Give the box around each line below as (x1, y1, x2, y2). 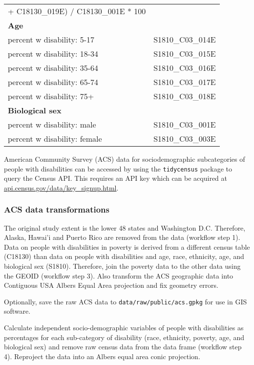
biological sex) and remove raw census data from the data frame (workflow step (4, 342, 242, 352)
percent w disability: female (8, 133, 102, 144)
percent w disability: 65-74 (8, 76, 99, 87)
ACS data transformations (4, 203, 109, 215)
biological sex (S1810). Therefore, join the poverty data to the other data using (4, 261, 241, 271)
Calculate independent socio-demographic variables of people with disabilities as (4, 322, 244, 333)
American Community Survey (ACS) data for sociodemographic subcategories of (4, 154, 245, 164)
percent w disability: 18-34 (8, 48, 99, 59)
